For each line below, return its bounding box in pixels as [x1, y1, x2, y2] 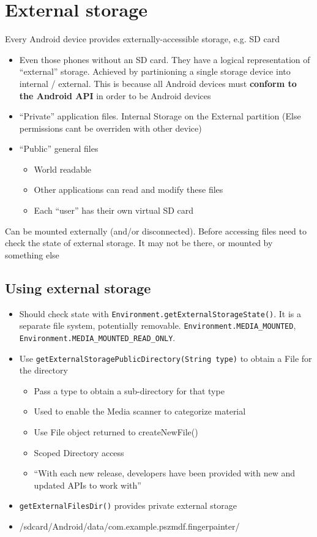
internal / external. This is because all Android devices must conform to [19, 77, 297, 89]
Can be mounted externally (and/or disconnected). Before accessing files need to [5, 224, 307, 237]
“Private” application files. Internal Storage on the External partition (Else [19, 110, 301, 122]
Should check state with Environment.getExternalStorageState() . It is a [19, 307, 302, 320]
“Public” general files [19, 142, 99, 155]
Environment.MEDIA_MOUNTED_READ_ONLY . [19, 331, 176, 344]
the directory [19, 364, 68, 377]
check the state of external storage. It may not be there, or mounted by [5, 236, 273, 249]
